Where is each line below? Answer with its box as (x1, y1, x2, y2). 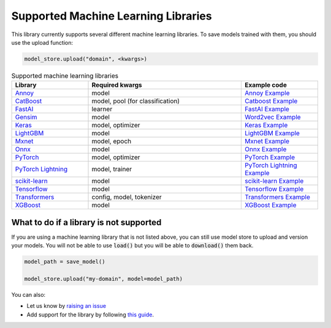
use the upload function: (11, 39, 74, 46)
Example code (244, 81, 287, 89)
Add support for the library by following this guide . (26, 311, 154, 318)
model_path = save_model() (24, 258, 105, 266)
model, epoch (91, 137, 132, 146)
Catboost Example (244, 97, 298, 105)
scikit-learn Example (244, 177, 304, 185)
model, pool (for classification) (91, 97, 180, 105)
